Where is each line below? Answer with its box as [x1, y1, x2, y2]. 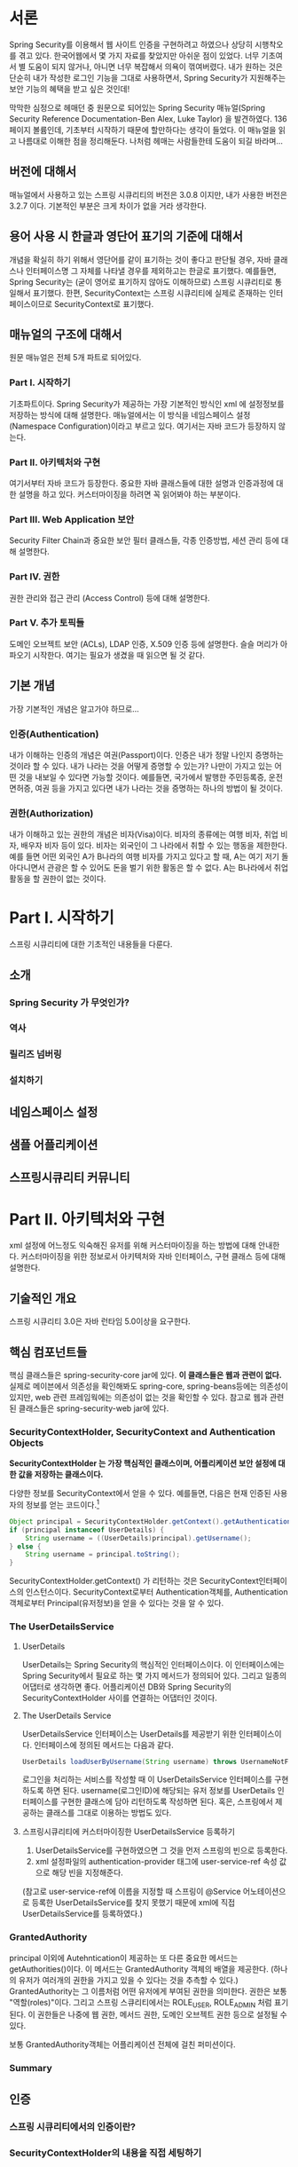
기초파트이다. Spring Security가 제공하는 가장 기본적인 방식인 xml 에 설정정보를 [9, 398, 285, 409]
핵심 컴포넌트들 [9, 1344, 88, 1359]
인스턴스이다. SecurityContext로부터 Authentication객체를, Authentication [25, 1587, 288, 1597]
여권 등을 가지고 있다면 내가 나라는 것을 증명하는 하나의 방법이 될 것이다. [35, 783, 284, 793]
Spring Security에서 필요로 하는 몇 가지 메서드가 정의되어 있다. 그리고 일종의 [21, 1670, 287, 1681]
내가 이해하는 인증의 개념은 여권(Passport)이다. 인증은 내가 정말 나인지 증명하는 [9, 749, 284, 760]
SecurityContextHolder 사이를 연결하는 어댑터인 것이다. [21, 1692, 217, 1703]
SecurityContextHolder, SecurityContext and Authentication [9, 1425, 276, 1438]
